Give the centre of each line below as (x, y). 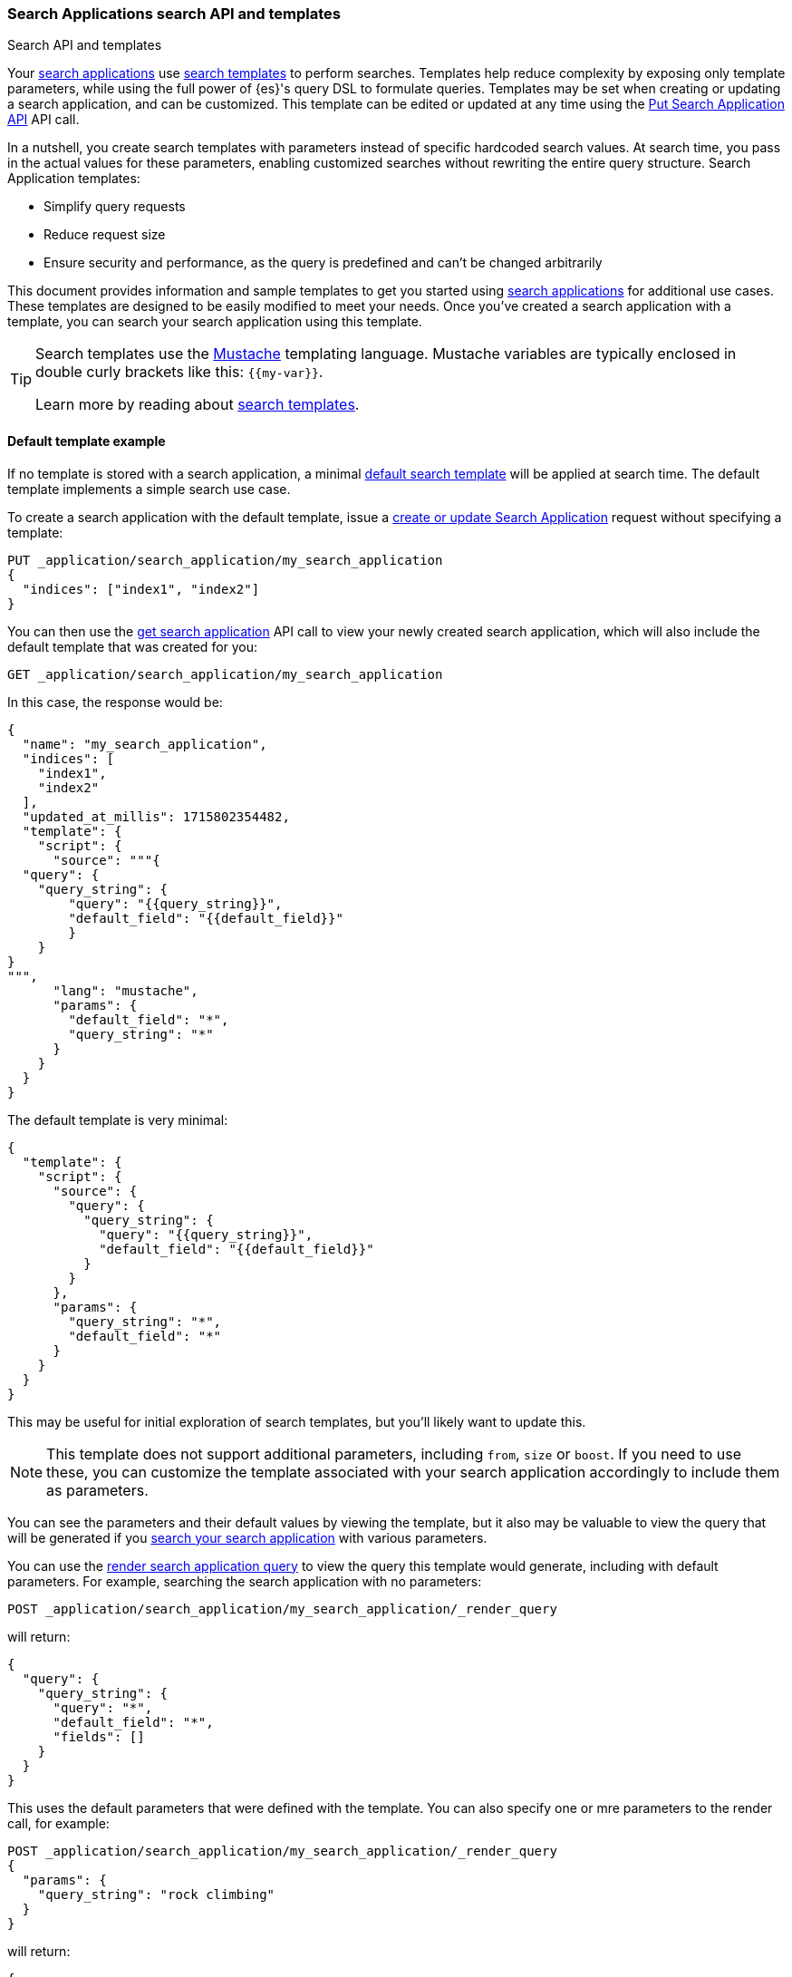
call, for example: (58, 1823)
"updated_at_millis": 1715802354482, (156, 816)
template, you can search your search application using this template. (215, 322)
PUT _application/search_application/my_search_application (225, 560)
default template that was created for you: (133, 646)
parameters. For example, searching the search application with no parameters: (245, 1581)
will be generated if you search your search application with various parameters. (247, 1537)
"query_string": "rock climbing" (156, 1894)
